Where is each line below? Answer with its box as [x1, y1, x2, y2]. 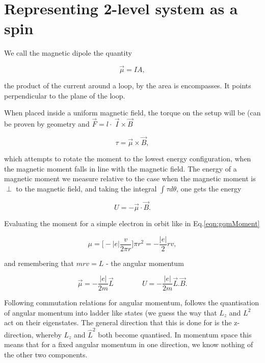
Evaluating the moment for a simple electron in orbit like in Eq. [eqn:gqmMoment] [4, 217, 260, 228]
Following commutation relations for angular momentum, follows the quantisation [4, 297, 259, 308]
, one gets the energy [176, 183, 242, 193]
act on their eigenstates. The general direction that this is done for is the [4, 317, 232, 328]
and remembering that [4, 257, 74, 268]
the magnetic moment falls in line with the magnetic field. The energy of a [4, 163, 237, 174]
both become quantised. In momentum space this [98, 329, 252, 340]
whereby [36, 329, 62, 340]
